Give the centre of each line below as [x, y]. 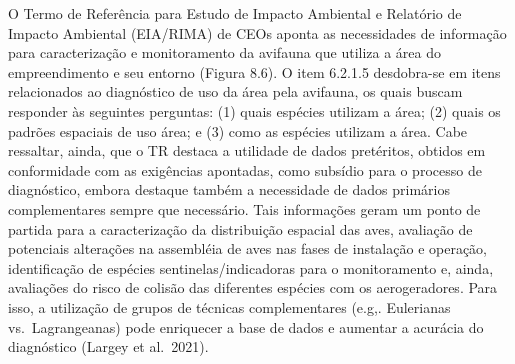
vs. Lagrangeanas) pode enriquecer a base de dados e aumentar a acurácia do [246, 326]
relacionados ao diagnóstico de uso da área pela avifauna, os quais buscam [235, 91]
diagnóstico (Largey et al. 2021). [108, 346]
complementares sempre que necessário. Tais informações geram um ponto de [244, 208]
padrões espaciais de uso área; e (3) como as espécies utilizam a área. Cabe [238, 130]
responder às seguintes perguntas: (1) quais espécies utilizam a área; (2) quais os [254, 110]
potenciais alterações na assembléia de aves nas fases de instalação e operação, [248, 248]
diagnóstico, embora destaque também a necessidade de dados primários [229, 189]
